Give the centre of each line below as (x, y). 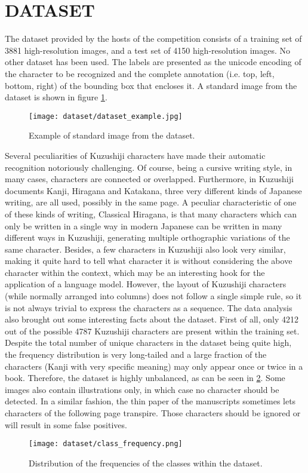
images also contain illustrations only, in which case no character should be (142, 389)
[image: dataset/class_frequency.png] (106, 444)
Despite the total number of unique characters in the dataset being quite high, (148, 343)
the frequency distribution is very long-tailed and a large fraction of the (136, 354)
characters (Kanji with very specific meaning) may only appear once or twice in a (154, 366)
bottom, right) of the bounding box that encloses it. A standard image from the (151, 85)
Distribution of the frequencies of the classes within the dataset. (146, 463)
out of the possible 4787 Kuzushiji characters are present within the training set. (152, 331)
